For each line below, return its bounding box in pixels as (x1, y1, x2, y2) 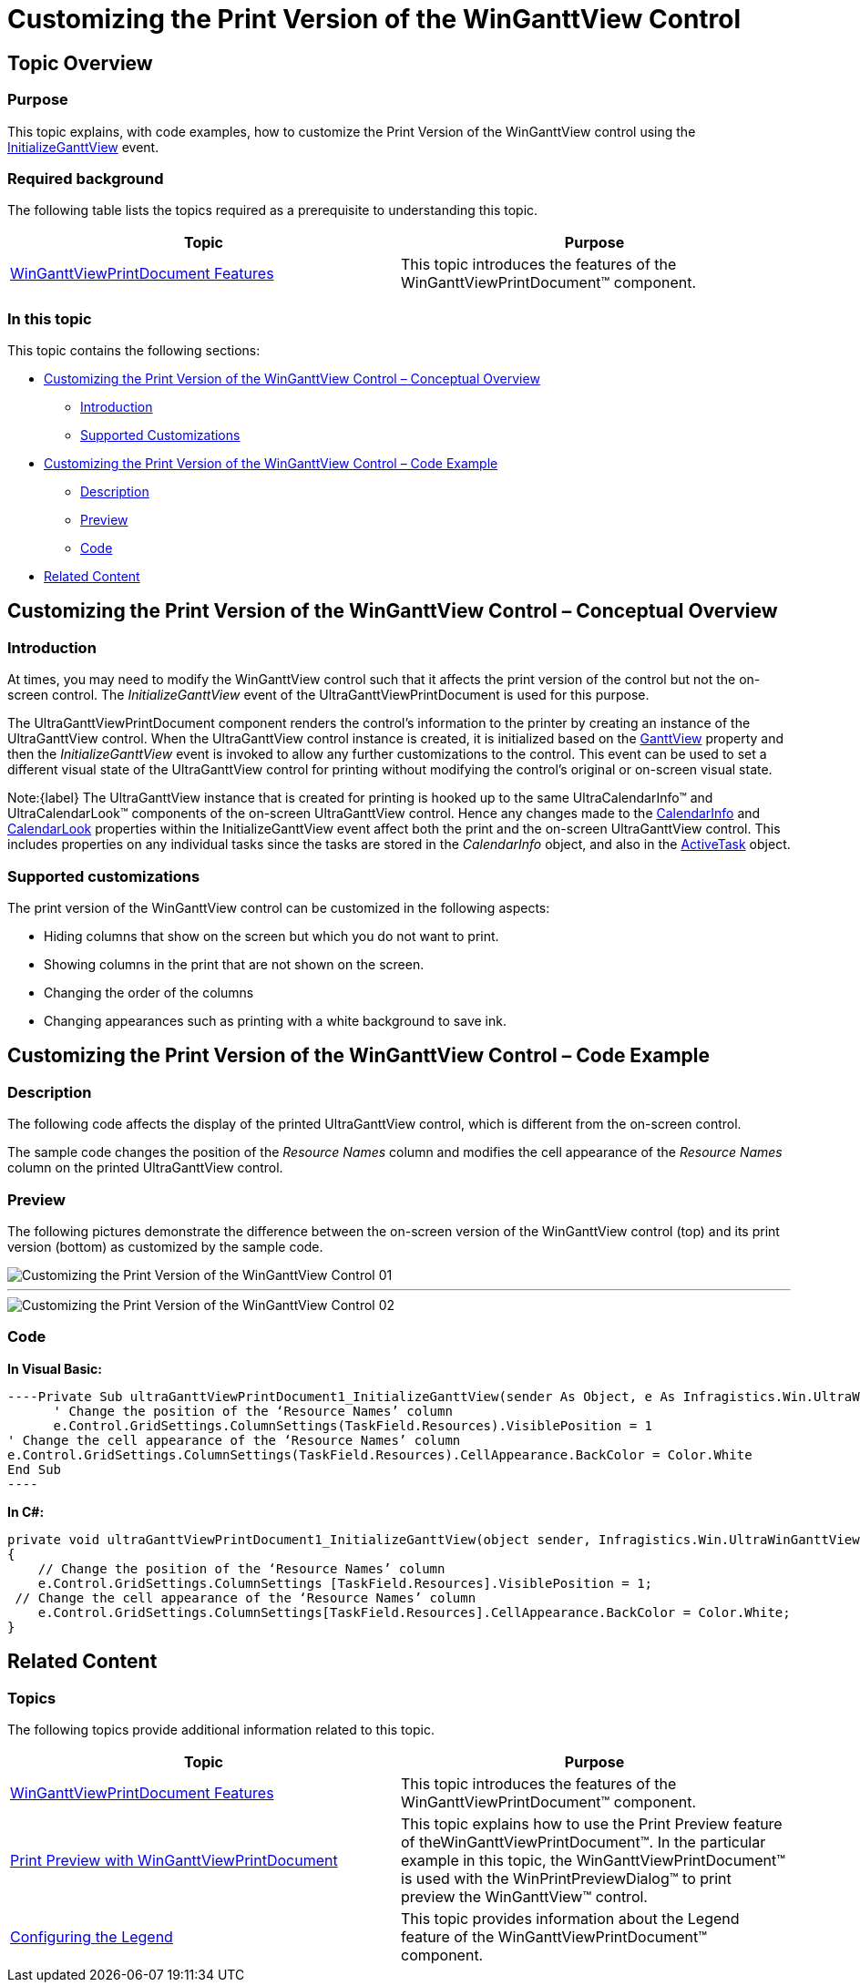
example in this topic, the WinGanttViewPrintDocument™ (401, 1850, 785, 1869)
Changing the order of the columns (44, 985, 254, 1001)
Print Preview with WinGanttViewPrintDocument (10, 1850, 338, 1869)
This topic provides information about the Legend (401, 1909, 740, 1928)
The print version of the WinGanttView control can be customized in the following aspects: (7, 900, 550, 916)
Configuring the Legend (10, 1927, 173, 1946)
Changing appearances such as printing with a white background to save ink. (44, 1013, 507, 1029)
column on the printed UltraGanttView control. (7, 1160, 283, 1176)
